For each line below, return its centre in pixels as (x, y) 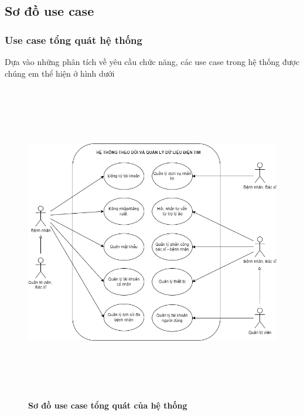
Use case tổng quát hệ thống (74, 40)
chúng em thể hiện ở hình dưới (60, 73)
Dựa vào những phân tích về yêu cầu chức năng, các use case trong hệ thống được (152, 61)
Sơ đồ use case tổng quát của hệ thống (108, 405)
